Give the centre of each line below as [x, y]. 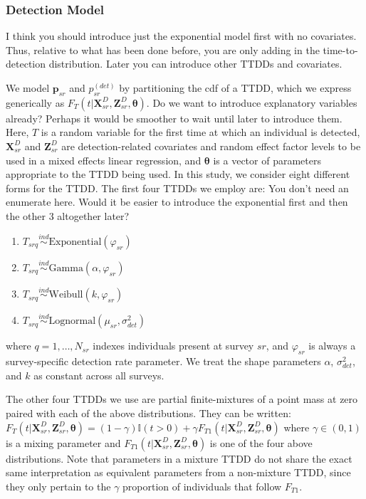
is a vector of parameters [267, 160]
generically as [35, 102]
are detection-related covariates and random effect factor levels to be [211, 146]
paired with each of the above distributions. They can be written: [148, 413]
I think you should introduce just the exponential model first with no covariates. [181, 36]
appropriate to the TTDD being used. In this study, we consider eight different [178, 174]
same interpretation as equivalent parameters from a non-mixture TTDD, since [178, 472]
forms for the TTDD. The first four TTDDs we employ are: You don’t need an [177, 188]
